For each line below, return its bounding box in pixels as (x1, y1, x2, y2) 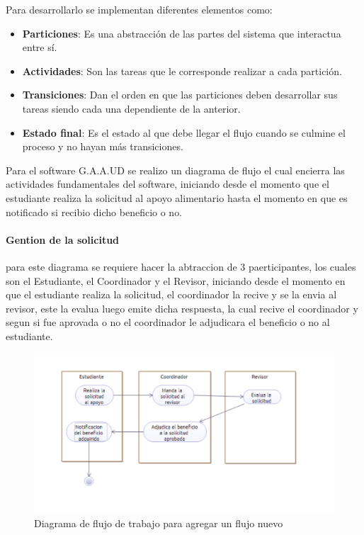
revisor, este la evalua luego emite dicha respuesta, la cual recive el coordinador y (6, 300, 358, 315)
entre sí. (22, 40, 57, 55)
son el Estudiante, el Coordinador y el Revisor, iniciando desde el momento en (6, 273, 346, 288)
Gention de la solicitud (6, 232, 120, 247)
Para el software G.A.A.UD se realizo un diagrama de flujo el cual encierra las (6, 162, 345, 177)
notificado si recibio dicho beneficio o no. (6, 204, 183, 219)
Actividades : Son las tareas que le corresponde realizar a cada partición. (22, 63, 342, 78)
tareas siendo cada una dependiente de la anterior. (22, 101, 241, 116)
